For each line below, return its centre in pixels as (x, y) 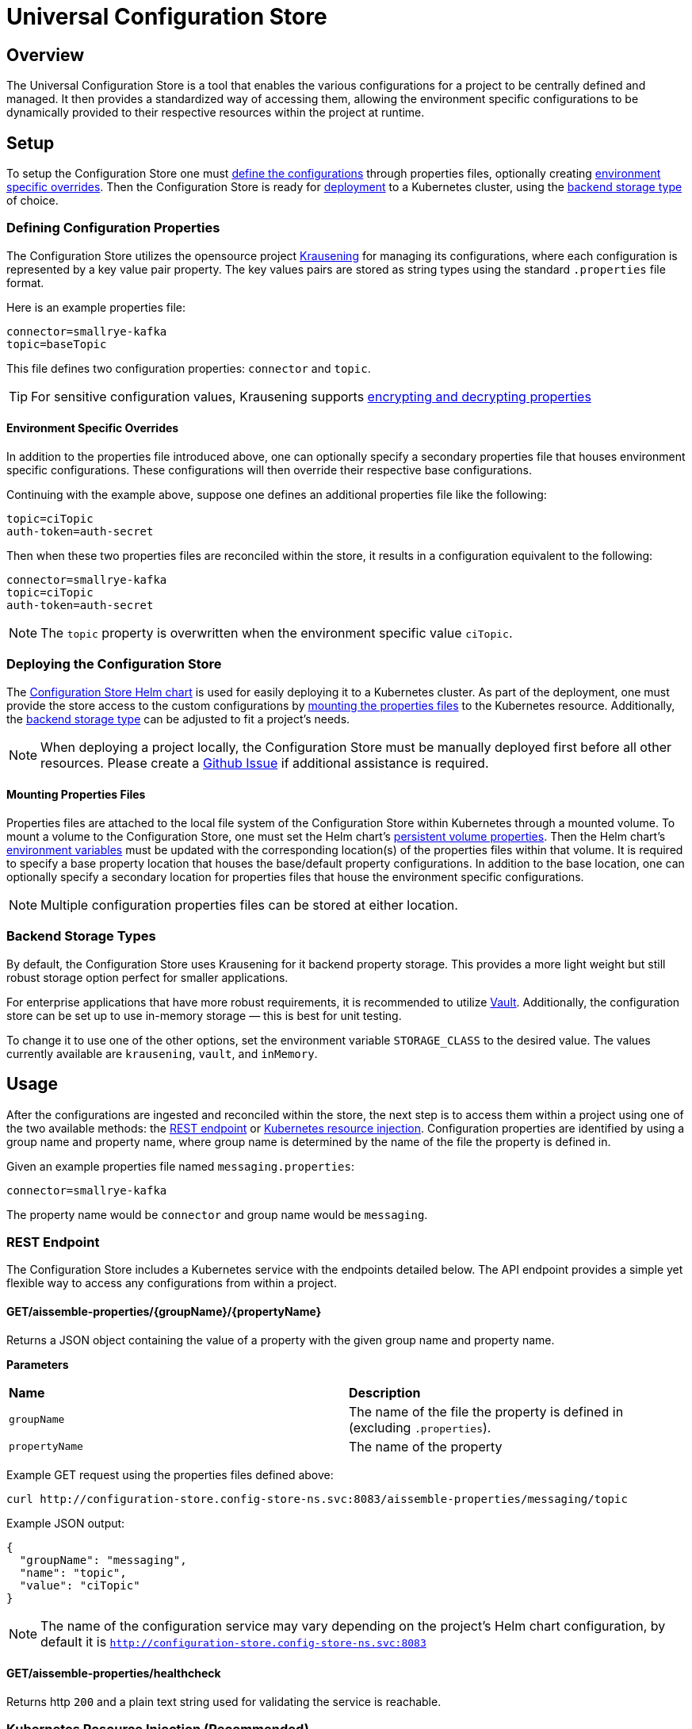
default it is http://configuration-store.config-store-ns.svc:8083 (233, 1641)
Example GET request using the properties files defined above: (170, 1474)
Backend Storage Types (81, 936)
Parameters (38, 1364)
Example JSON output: (66, 1523)
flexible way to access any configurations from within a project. (172, 1283)
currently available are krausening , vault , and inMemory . (162, 1053)
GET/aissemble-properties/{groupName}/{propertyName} (164, 1311)
